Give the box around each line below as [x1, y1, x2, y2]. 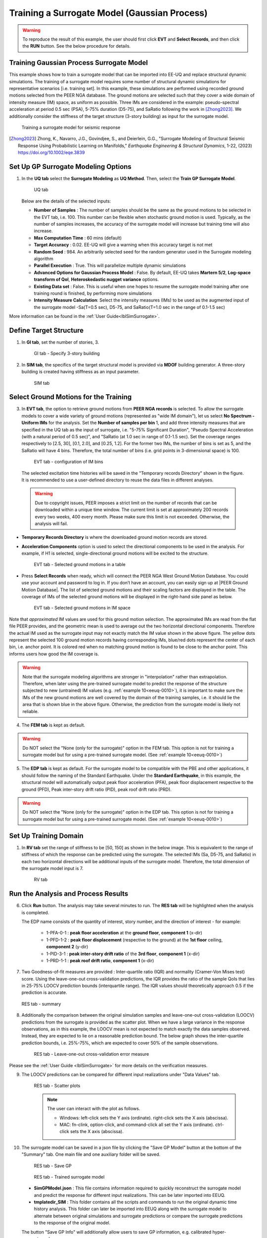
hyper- [212, 1229, 226, 1235]
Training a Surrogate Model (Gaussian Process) [9, 7, 208, 18]
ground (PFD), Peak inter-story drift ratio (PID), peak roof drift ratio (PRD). [21, 786, 172, 792]
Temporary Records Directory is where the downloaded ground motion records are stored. [21, 534, 208, 540]
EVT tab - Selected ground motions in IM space [34, 605, 131, 611]
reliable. [22, 708, 39, 714]
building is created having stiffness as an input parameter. [21, 369, 140, 375]
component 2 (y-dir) [46, 944, 89, 950]
